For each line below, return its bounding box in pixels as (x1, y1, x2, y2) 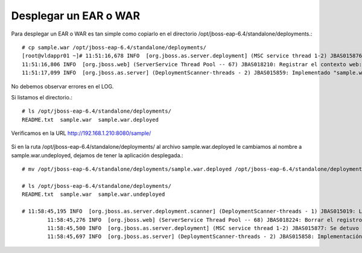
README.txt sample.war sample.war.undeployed (22, 191, 165, 198)
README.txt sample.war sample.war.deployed (22, 116, 159, 123)
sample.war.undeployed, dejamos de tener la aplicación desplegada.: (11, 151, 183, 159)
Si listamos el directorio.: (11, 93, 72, 101)
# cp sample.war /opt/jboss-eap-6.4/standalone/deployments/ (22, 44, 206, 51)
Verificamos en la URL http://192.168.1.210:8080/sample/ (11, 130, 151, 137)
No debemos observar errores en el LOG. (11, 83, 114, 90)
